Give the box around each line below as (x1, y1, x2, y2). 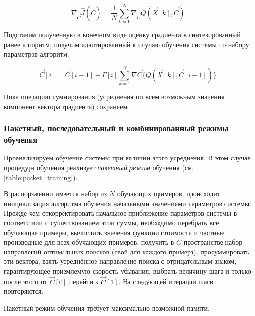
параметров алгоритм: (4, 49, 69, 59)
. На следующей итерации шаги (118, 276, 214, 286)
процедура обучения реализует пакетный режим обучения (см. (4, 162, 194, 172)
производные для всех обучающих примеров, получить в (4, 237, 174, 247)
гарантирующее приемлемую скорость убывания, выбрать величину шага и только (4, 265, 251, 276)
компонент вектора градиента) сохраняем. (4, 101, 129, 111)
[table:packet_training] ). (4, 172, 78, 182)
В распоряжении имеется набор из (4, 189, 107, 199)
